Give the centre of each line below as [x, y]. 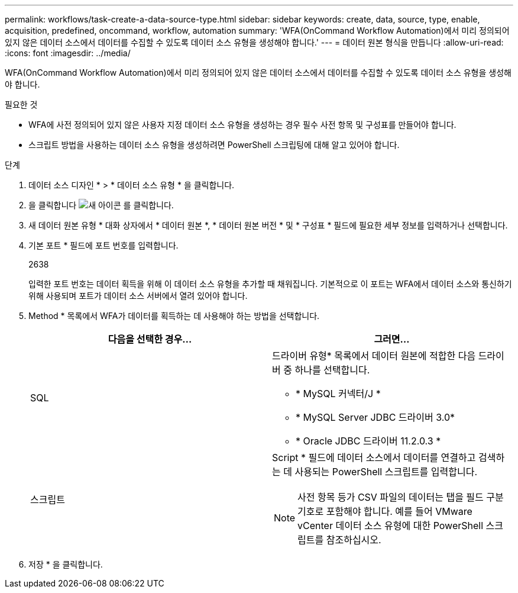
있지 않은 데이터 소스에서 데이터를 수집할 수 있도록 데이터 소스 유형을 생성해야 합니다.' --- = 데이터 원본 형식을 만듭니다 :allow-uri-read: [254, 42]
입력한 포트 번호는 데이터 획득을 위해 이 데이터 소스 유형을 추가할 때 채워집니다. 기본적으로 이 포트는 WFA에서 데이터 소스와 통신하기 [270, 284]
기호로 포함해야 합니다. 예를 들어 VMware [385, 511]
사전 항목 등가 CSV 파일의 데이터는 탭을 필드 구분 [401, 497]
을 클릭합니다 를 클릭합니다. [101, 205]
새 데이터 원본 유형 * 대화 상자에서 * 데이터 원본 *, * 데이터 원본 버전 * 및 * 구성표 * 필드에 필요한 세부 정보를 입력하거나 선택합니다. [268, 225]
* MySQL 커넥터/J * [338, 394]
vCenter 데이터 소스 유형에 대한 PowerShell [391, 526]
